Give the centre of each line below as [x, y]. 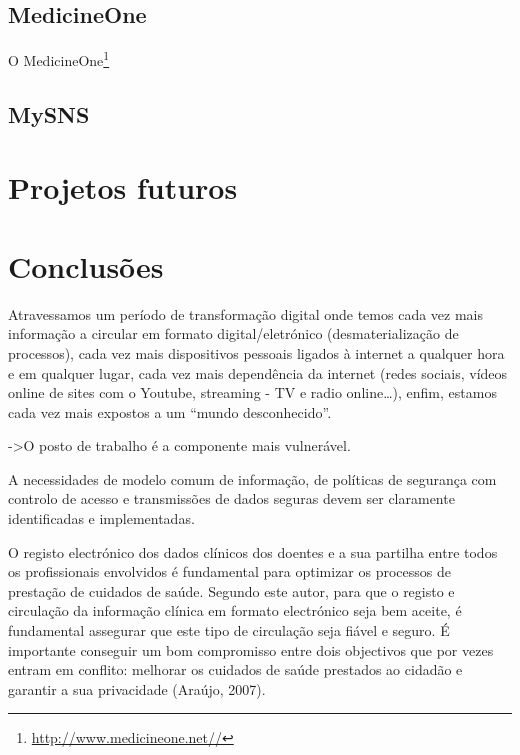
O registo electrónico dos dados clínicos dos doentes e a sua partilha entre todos [253, 551]
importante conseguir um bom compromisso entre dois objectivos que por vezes [251, 649]
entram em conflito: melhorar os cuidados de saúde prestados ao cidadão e [235, 669]
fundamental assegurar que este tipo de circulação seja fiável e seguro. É [229, 630]
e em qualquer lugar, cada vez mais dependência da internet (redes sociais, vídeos [258, 372]
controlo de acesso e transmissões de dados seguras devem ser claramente [231, 498]
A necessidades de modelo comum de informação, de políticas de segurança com [252, 478]
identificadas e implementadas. [101, 518]
